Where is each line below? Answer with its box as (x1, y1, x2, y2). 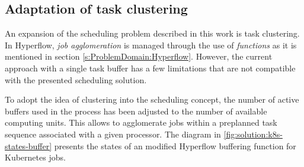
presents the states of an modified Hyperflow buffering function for (54, 139, 296, 152)
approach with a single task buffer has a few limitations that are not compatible (5, 61, 296, 74)
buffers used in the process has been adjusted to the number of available (5, 104, 267, 117)
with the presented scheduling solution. (5, 73, 147, 86)
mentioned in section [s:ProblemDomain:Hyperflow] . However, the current (5, 50, 273, 63)
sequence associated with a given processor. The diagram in (5, 127, 221, 140)
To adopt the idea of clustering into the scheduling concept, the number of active (5, 93, 299, 106)
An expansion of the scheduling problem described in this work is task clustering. (5, 27, 300, 40)
